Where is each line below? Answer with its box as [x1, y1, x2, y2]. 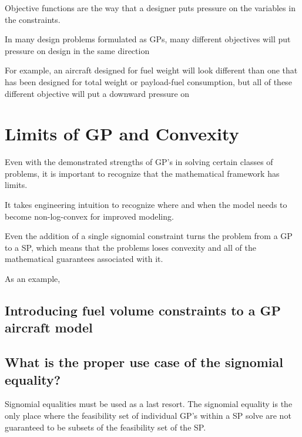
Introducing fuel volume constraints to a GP [5, 301, 281, 320]
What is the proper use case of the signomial [5, 353, 283, 371]
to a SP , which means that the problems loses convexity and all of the [5, 241, 256, 253]
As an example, [5, 273, 61, 285]
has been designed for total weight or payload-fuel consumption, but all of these [5, 75, 292, 88]
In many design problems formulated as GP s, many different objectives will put [5, 33, 291, 45]
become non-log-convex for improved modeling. [5, 210, 174, 222]
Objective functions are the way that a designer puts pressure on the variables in [5, 2, 296, 14]
